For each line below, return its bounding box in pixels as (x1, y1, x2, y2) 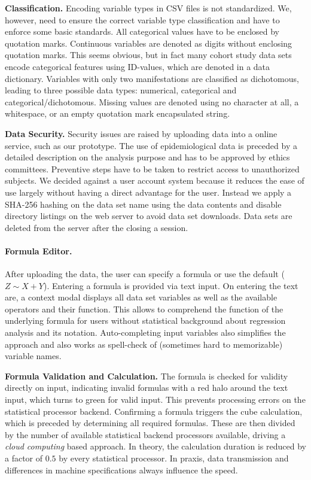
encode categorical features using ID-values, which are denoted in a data (5, 60, 270, 72)
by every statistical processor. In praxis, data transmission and (59, 451, 289, 464)
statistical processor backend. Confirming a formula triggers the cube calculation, (5, 405, 303, 417)
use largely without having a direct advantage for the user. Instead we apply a (5, 186, 292, 198)
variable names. (5, 350, 62, 362)
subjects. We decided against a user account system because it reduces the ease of (5, 174, 304, 187)
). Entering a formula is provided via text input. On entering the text (44, 279, 298, 291)
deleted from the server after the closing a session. (5, 221, 188, 233)
